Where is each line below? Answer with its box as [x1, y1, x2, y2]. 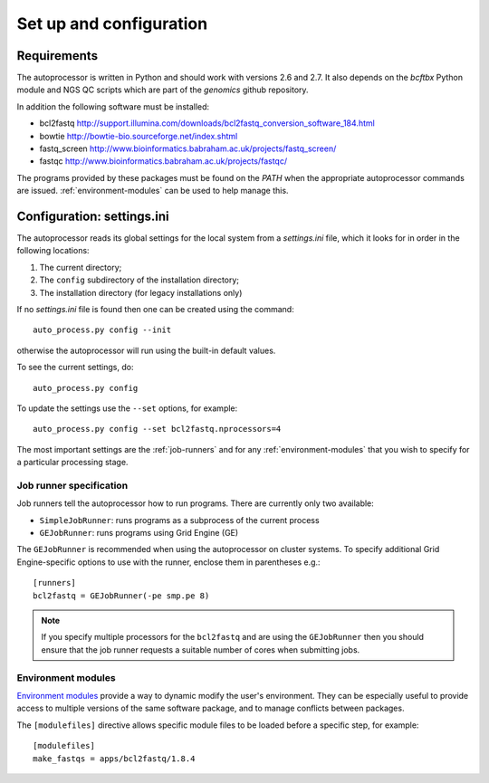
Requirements [16, 48, 99, 63]
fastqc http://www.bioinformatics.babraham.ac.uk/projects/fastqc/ [39, 156, 288, 167]
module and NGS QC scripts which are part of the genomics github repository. [16, 84, 309, 95]
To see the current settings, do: [16, 362, 134, 373]
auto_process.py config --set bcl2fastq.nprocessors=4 [33, 424, 282, 434]
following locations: [16, 245, 90, 256]
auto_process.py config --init [33, 325, 172, 335]
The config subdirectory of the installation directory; [39, 274, 240, 285]
